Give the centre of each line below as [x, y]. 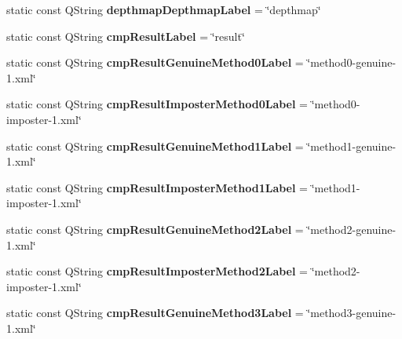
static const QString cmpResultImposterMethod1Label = [157, 187]
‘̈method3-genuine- [352, 313]
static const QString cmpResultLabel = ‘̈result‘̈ [126, 36]
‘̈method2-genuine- [352, 229]
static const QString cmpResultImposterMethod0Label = [157, 104]
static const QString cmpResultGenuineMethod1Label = [155, 146]
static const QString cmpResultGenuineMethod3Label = [155, 313]
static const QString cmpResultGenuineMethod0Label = [155, 62]
